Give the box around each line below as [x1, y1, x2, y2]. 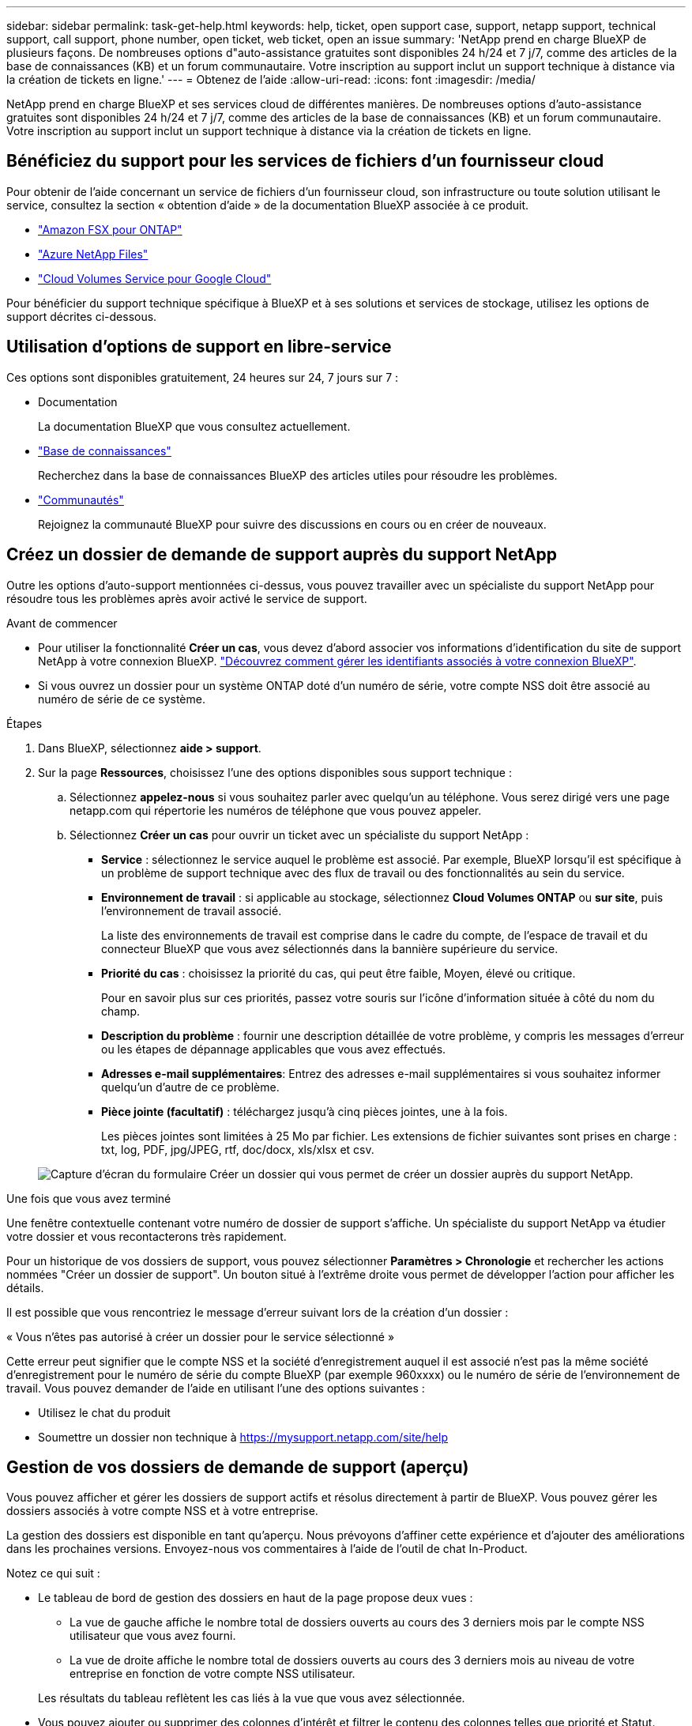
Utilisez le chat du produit [38, 1405, 171, 1419]
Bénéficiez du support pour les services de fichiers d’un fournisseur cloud [6, 151, 604, 171]
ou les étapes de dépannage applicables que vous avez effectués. [101, 1042, 446, 1056]
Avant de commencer [6, 616, 118, 630]
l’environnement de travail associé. [101, 903, 282, 918]
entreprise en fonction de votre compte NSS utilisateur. [70, 1667, 355, 1681]
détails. [6, 1280, 44, 1294]
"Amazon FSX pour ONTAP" [38, 222, 182, 236]
